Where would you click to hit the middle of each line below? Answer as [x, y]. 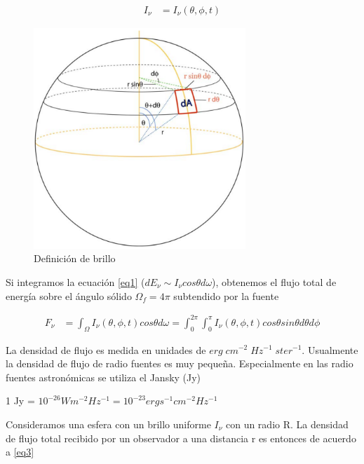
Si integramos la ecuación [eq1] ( [75, 282]
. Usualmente [330, 349]
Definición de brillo [75, 258]
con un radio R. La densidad [287, 424]
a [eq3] [20, 452]
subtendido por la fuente [226, 295]
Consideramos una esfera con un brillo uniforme [108, 424]
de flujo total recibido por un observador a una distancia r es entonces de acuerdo [181, 438]
